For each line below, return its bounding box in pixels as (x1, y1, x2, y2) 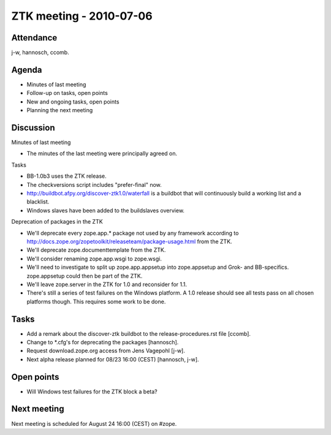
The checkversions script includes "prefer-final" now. (26, 181, 162, 188)
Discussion (11, 123, 55, 133)
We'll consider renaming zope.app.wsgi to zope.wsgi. (26, 255, 162, 262)
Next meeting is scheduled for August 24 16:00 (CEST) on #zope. (11, 420, 177, 427)
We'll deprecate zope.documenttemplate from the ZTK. (26, 246, 166, 254)
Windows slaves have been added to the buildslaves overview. (26, 206, 185, 214)
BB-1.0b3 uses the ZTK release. (26, 172, 107, 180)
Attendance (11, 32, 58, 43)
